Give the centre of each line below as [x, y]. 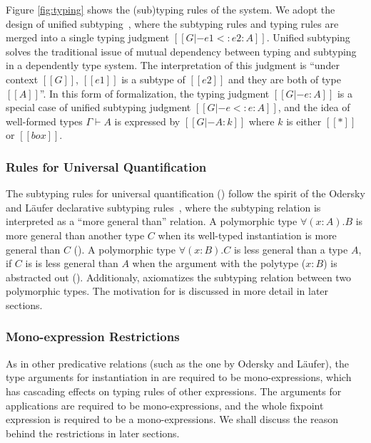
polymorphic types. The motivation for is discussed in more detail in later [167, 291]
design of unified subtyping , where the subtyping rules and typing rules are [172, 23]
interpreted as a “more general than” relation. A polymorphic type [152, 221]
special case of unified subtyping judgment [98, 107]
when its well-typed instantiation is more [247, 235]
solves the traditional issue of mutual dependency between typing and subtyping [181, 51]
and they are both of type [284, 79]
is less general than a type [291, 249]
